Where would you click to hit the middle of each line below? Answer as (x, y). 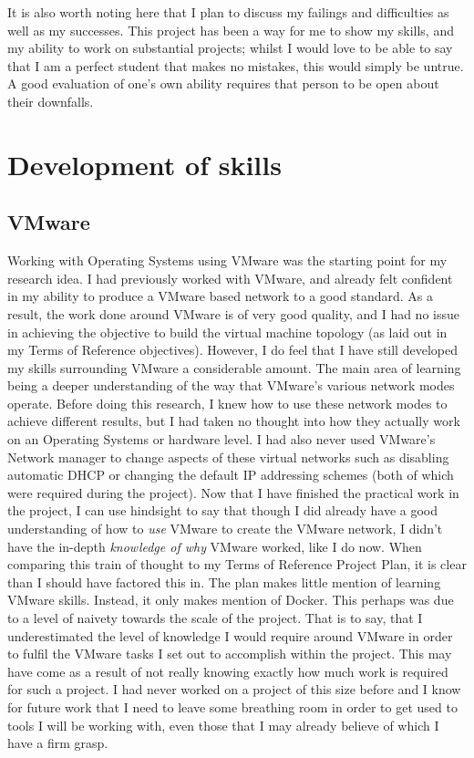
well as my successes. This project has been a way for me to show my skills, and (231, 30)
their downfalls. (51, 101)
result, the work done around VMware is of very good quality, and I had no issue (233, 313)
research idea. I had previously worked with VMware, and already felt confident (230, 278)
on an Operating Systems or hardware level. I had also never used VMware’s (222, 439)
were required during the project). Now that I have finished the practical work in (233, 492)
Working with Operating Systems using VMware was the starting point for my (227, 260)
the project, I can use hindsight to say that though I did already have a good (223, 510)
